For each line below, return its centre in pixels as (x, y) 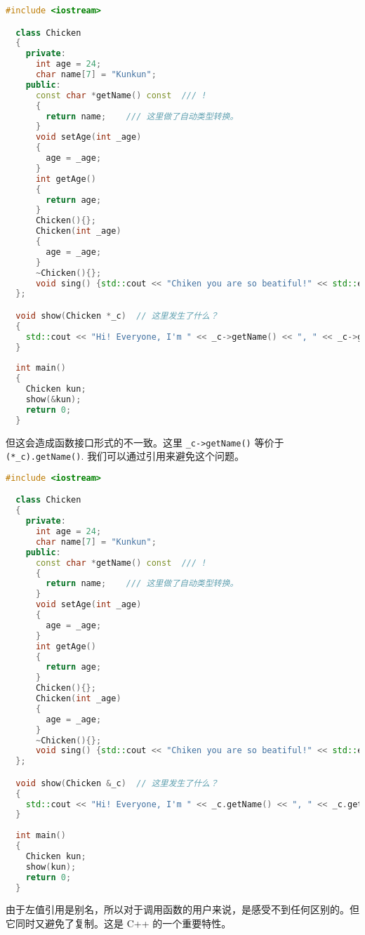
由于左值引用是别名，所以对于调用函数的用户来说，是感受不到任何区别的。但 (182, 909)
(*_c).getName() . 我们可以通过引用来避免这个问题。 (125, 456)
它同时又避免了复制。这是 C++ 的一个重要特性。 (119, 923)
